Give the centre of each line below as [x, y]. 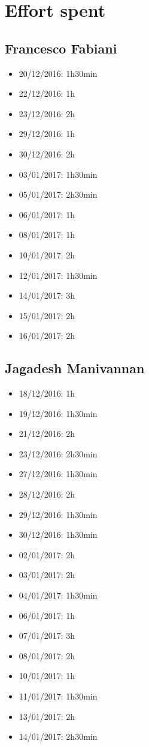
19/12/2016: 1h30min [58, 413]
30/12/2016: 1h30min [58, 535]
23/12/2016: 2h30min [58, 453]
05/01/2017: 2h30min [58, 194]
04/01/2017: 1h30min [58, 595]
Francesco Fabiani [61, 48]
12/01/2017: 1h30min [58, 275]
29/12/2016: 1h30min [58, 514]
